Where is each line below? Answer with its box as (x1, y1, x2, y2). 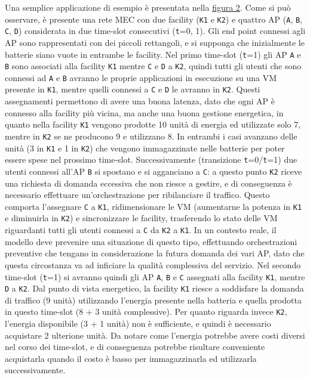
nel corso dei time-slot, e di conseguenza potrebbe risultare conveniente (5, 340, 265, 353)
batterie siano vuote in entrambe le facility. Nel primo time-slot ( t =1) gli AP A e (5, 48, 301, 60)
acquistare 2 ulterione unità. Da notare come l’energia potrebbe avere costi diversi (5, 329, 305, 341)
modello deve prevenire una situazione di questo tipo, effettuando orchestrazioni (5, 235, 297, 247)
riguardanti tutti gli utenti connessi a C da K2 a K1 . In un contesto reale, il (5, 224, 277, 236)
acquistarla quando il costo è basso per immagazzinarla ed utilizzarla (5, 352, 257, 364)
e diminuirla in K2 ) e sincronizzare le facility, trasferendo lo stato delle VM (5, 212, 278, 224)
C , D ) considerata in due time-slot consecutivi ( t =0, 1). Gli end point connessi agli (5, 24, 306, 37)
